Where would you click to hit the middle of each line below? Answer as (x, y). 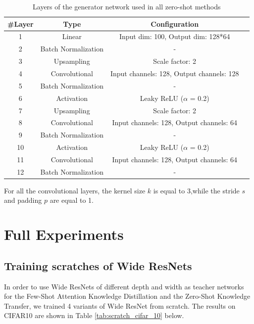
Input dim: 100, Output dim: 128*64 (175, 36)
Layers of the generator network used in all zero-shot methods (127, 6)
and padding (23, 200)
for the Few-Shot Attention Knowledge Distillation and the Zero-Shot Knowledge (127, 296)
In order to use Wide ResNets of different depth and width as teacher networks (124, 286)
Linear (72, 36)
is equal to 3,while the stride (196, 190)
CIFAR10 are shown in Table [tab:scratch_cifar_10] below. (94, 315)
